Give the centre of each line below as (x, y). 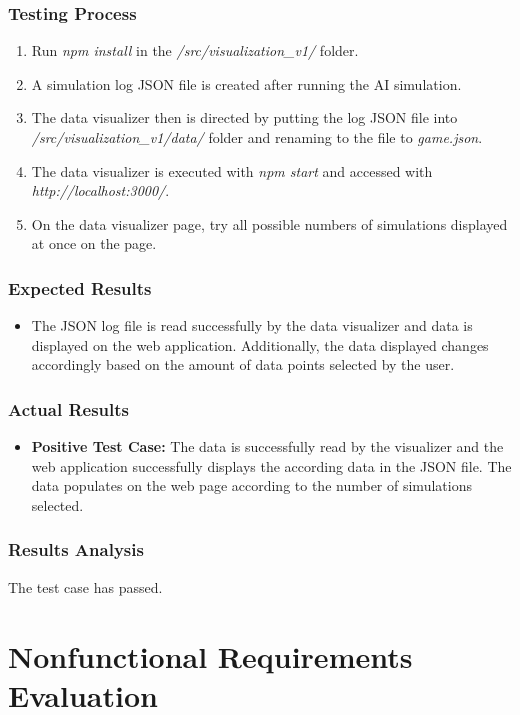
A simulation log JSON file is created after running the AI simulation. (246, 83)
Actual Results (69, 408)
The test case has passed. (85, 586)
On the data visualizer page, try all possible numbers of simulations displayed (269, 223)
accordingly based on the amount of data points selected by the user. (243, 364)
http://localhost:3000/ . (100, 190)
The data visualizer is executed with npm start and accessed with (232, 170)
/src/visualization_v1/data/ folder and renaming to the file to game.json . (257, 137)
